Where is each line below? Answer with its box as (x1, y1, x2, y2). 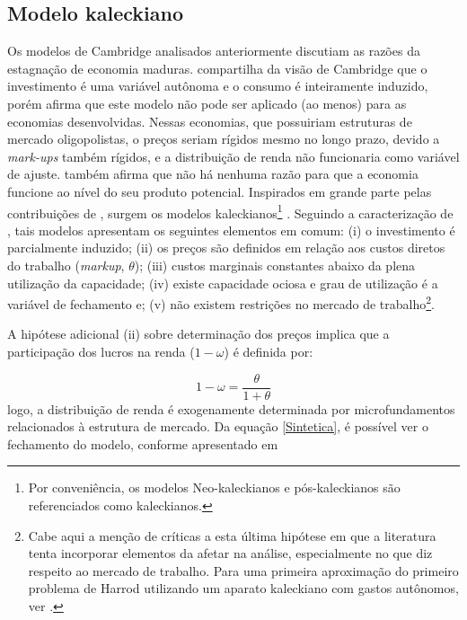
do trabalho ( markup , (7, 255, 125, 274)
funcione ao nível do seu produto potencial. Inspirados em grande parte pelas (7, 182, 432, 200)
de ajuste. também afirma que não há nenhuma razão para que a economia (7, 164, 419, 183)
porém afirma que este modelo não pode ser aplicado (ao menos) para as (7, 93, 407, 112)
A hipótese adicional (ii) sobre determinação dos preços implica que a (7, 324, 390, 343)
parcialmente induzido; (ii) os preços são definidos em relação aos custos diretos (7, 238, 445, 257)
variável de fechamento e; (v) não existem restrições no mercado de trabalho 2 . (7, 292, 436, 313)
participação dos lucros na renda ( (7, 342, 195, 361)
